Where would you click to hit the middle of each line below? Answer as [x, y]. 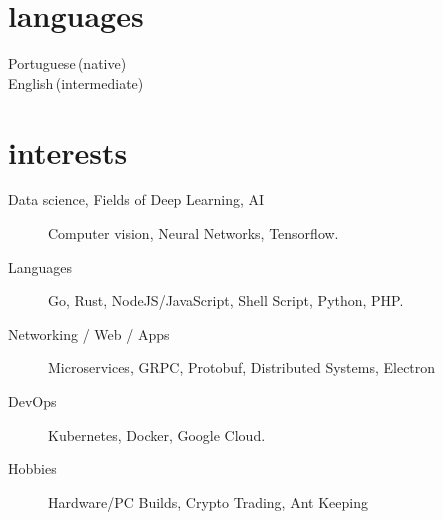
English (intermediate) [76, 82]
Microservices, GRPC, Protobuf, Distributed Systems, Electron [242, 367]
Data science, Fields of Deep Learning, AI [136, 199]
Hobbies [32, 468]
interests [68, 151]
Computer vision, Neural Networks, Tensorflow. [193, 233]
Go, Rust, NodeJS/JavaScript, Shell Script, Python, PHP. [226, 300]
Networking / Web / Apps [89, 333]
